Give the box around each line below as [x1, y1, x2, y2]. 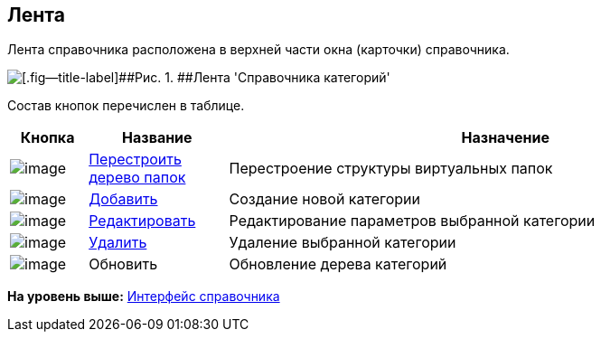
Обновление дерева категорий [229, 255, 447, 274]
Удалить [89, 233, 147, 252]
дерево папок [89, 168, 186, 187]
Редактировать [89, 212, 196, 231]
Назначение [461, 128, 549, 147]
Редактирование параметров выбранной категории [229, 212, 596, 231]
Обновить [89, 255, 158, 274]
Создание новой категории [229, 190, 421, 209]
